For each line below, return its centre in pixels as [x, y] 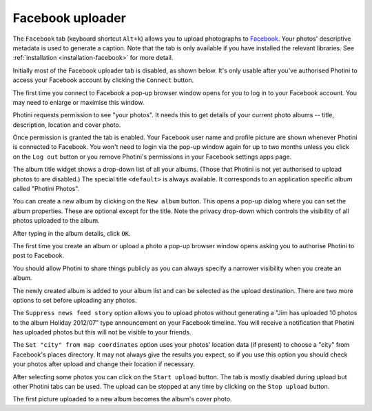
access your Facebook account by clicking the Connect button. [103, 80]
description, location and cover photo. [67, 125]
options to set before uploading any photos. [75, 300]
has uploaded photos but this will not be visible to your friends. [102, 332]
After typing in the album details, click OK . [72, 233]
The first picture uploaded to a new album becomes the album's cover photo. [122, 399]
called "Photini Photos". [46, 189]
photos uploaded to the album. [56, 221]
